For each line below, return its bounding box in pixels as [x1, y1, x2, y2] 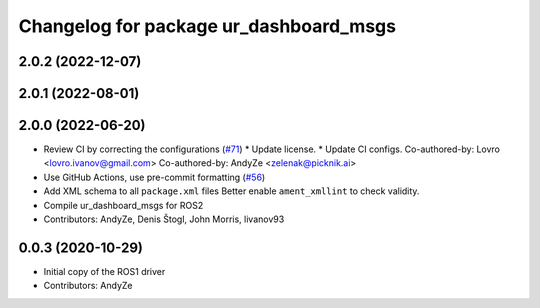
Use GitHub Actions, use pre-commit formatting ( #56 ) [43, 171, 266, 183]
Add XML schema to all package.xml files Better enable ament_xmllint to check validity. [43, 185, 420, 197]
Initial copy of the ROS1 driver [43, 265, 166, 277]
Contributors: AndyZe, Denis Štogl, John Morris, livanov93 [43, 213, 285, 225]
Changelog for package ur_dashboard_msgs [18, 15, 397, 37]
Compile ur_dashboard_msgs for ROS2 [43, 199, 204, 211]
